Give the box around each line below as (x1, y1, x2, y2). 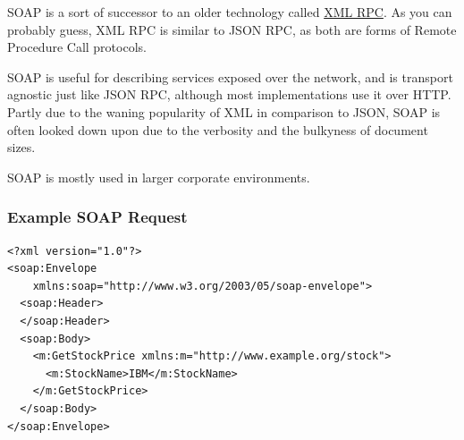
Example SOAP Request (7, 206, 188, 228)
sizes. (7, 138, 36, 157)
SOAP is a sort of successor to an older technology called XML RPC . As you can (7, 3, 452, 21)
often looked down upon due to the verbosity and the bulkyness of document (7, 120, 428, 139)
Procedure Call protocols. (7, 38, 147, 56)
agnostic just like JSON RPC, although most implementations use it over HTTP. (7, 85, 451, 104)
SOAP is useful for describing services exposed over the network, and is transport (7, 67, 453, 86)
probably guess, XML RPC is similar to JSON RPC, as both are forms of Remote (7, 20, 457, 38)
